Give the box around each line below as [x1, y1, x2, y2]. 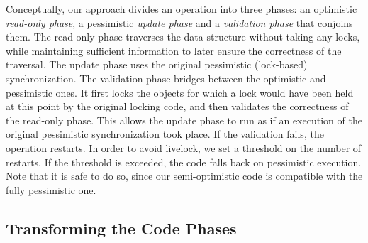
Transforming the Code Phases [6, 217, 237, 239]
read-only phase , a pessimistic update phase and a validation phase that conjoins [6, 15, 353, 30]
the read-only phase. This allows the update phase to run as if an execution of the [6, 112, 362, 127]
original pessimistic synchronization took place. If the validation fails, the [6, 126, 324, 141]
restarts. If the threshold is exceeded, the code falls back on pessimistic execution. [6, 154, 362, 169]
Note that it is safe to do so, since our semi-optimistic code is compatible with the [6, 168, 363, 183]
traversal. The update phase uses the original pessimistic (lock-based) [6, 57, 308, 72]
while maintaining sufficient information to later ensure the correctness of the [6, 43, 342, 58]
